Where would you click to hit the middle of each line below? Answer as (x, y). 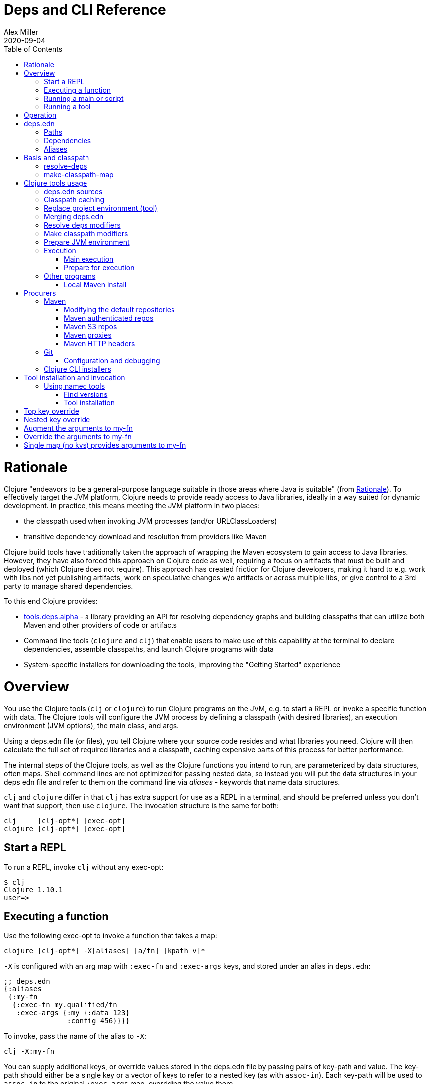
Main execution (89, 259)
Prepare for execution (99, 267)
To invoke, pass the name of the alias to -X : (75, 1036)
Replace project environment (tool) (101, 208)
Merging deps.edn (74, 216)
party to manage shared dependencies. (69, 586)
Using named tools (75, 386)
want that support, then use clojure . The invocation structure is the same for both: (142, 805)
